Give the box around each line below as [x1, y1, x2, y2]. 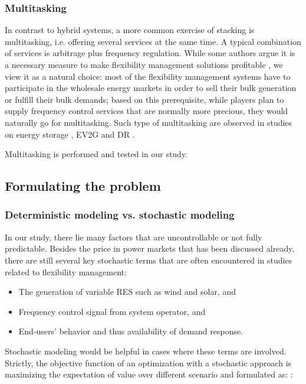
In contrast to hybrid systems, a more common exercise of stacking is [5, 24, 255, 36]
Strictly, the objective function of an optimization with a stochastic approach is [5, 356, 292, 369]
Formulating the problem [5, 177, 161, 195]
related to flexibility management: [5, 265, 127, 278]
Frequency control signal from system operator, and [18, 305, 206, 317]
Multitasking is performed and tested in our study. [5, 148, 188, 160]
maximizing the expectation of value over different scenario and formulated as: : [5, 368, 293, 380]
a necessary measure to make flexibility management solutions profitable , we [5, 58, 283, 70]
